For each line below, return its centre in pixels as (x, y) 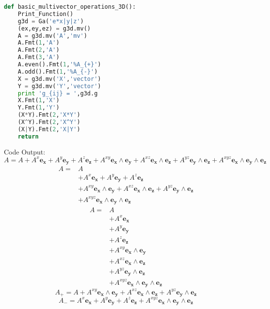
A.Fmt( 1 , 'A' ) (39, 43)
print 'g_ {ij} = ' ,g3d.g (58, 93)
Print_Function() (46, 14)
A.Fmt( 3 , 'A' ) (39, 57)
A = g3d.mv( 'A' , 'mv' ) (52, 36)
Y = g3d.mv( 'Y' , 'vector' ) (59, 86)
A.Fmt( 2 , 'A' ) (39, 50)
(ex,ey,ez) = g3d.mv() (54, 28)
